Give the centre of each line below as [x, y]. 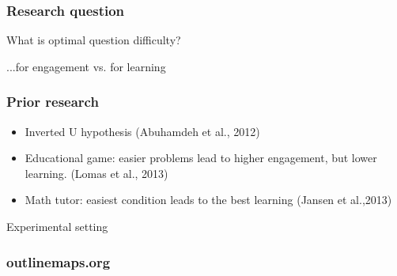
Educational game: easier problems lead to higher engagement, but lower [201, 158]
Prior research [53, 102]
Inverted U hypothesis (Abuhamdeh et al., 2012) [142, 131]
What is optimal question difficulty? [94, 40]
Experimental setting [57, 226]
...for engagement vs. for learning [86, 66]
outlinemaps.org [59, 261]
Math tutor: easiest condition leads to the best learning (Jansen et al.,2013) [208, 200]
